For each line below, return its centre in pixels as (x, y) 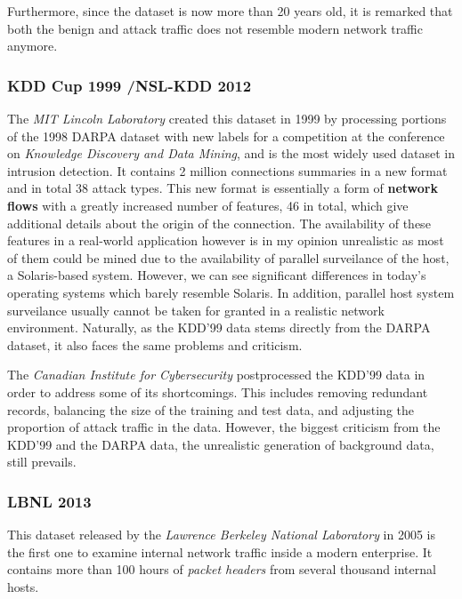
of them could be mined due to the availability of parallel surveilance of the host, (228, 257)
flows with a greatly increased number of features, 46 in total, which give (208, 205)
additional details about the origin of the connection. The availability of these (219, 223)
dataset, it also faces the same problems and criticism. (155, 344)
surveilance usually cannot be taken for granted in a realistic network (196, 310)
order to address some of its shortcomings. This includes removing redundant (218, 391)
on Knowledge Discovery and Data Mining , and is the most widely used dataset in (231, 153)
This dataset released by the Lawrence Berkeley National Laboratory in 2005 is (222, 535)
